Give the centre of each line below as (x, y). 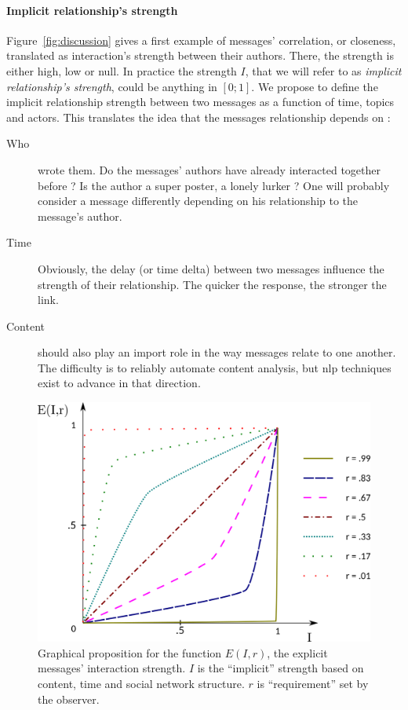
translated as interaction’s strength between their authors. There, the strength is (200, 55)
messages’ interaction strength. (112, 668)
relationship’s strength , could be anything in (112, 86)
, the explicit (297, 652)
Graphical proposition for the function (130, 652)
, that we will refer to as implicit (323, 70)
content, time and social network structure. (141, 684)
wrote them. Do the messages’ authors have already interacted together (209, 169)
